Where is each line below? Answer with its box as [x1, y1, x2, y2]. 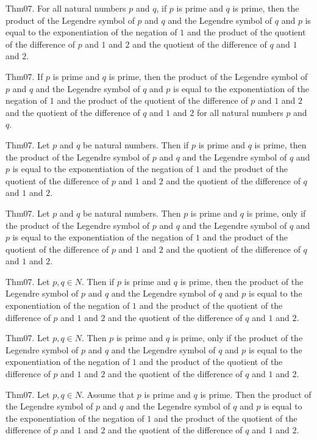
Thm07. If [5, 70, 43, 82]
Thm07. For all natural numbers [5, 2, 126, 14]
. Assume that [82, 388, 135, 400]
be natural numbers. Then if [83, 138, 189, 151]
